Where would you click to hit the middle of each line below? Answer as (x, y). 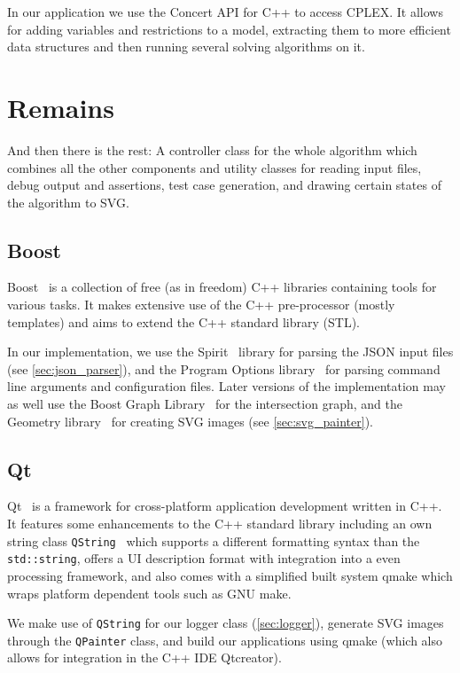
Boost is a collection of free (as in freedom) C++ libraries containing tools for (222, 287)
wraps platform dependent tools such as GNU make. (149, 593)
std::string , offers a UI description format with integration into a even (204, 558)
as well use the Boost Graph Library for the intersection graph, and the (205, 404)
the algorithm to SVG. (68, 202)
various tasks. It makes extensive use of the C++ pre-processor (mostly (201, 305)
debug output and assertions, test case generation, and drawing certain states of (224, 185)
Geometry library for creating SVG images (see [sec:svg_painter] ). (190, 421)
